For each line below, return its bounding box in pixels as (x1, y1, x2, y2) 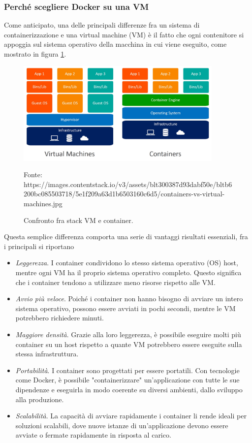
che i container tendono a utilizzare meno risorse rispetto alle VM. (15, 277, 216, 287)
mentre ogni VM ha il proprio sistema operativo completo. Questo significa (15, 267, 242, 277)
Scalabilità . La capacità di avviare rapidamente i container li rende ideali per (15, 411, 247, 421)
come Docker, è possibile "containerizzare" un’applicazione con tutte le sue (15, 375, 240, 385)
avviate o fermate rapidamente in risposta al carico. (15, 430, 171, 440)
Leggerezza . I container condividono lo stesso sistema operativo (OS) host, (15, 257, 238, 268)
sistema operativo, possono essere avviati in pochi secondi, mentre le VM (15, 303, 236, 313)
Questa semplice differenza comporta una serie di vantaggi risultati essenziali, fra (4, 231, 248, 242)
